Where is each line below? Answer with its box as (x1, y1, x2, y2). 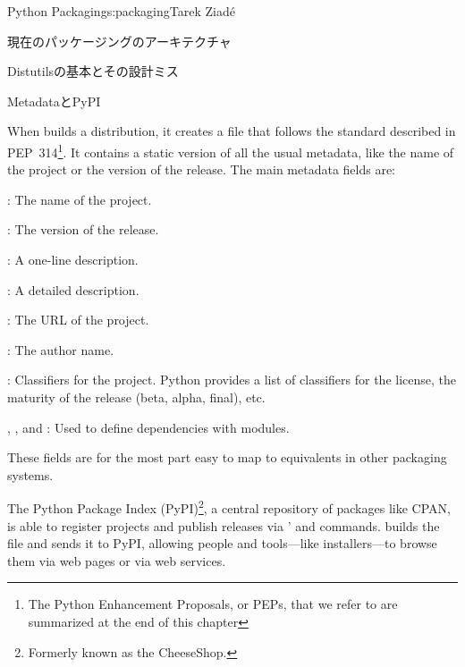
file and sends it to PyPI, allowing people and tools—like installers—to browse (7, 534, 437, 553)
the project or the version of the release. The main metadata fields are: (7, 160, 395, 179)
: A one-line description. (7, 250, 139, 268)
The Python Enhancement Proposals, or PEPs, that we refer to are (28, 595, 398, 613)
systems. (7, 465, 54, 484)
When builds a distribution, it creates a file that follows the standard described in (7, 122, 456, 140)
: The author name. (7, 340, 114, 359)
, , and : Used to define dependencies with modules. (7, 418, 290, 436)
